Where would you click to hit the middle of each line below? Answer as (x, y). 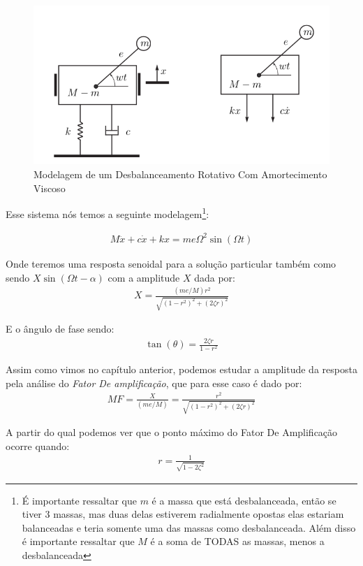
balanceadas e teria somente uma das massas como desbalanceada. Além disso (189, 527)
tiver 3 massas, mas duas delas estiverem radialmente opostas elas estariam (183, 514)
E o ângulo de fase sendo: (60, 329)
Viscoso (50, 188)
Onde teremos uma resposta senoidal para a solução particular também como (171, 263)
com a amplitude (144, 277)
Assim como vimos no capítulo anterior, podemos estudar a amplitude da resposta (181, 369)
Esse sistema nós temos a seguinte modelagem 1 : (108, 213)
